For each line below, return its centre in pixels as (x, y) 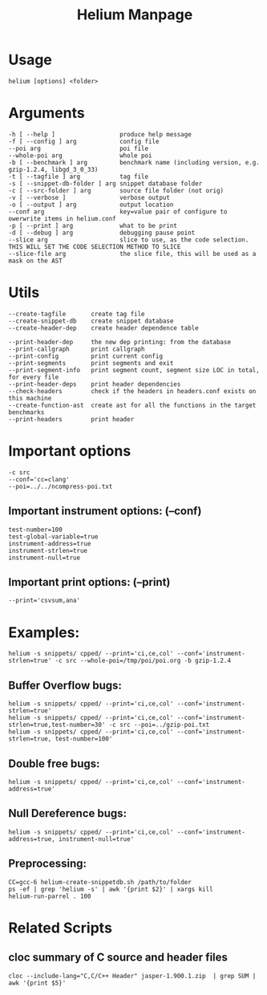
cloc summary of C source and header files (118, 958)
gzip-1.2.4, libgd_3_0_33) (53, 169)
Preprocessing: (47, 864)
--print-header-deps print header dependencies (95, 384)
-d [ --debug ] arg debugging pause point (102, 233)
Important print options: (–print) (89, 582)
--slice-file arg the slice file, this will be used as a (132, 254)
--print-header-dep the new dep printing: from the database (119, 342)
